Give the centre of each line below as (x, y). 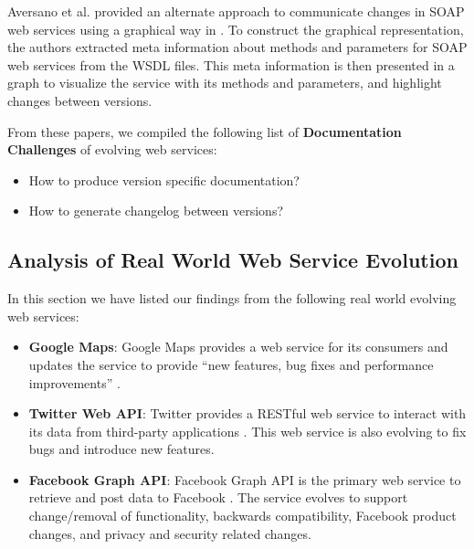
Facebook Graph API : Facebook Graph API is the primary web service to (245, 479)
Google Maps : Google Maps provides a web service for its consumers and (238, 347)
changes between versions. (80, 100)
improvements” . (74, 382)
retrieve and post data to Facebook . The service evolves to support (218, 497)
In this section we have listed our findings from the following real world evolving (232, 298)
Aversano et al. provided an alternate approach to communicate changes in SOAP (236, 11)
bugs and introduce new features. (121, 449)
